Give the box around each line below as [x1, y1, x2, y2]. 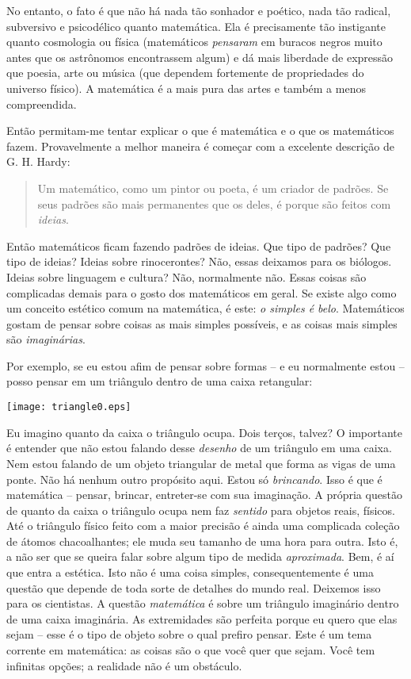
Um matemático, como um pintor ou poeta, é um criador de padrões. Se [37, 179, 389, 196]
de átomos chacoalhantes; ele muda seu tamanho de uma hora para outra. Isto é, [6, 532, 398, 549]
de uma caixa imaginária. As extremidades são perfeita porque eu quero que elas [6, 610, 398, 627]
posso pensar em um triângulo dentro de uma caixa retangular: [6, 373, 313, 389]
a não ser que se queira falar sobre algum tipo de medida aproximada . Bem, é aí [6, 548, 394, 565]
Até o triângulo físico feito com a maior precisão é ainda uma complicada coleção [6, 517, 400, 534]
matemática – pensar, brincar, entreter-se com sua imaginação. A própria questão [6, 486, 402, 503]
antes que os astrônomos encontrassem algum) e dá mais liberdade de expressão [6, 48, 394, 65]
